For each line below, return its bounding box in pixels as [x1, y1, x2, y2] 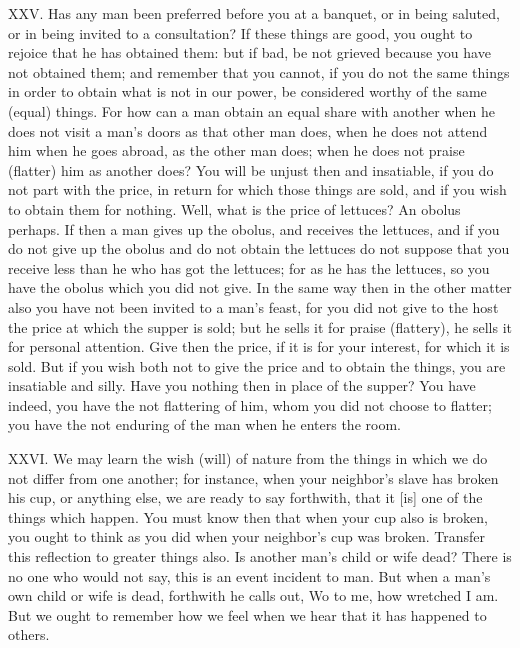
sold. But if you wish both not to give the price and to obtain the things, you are [8, 355, 506, 376]
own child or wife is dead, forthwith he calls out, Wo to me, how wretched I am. [8, 585, 499, 606]
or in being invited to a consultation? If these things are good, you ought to [8, 22, 473, 43]
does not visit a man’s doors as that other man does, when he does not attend [8, 120, 488, 141]
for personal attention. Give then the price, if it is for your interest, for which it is [8, 336, 510, 357]
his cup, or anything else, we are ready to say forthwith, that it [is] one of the [8, 487, 483, 508]
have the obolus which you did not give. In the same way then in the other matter [8, 277, 512, 298]
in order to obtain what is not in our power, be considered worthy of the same [8, 81, 487, 102]
